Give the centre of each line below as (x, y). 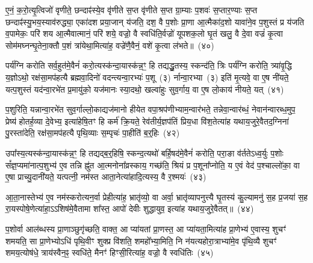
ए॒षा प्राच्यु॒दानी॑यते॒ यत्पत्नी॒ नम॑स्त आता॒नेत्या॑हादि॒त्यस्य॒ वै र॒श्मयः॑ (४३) (106, 177)
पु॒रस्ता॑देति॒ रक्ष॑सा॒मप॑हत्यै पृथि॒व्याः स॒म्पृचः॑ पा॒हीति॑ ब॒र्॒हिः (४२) (93, 133)
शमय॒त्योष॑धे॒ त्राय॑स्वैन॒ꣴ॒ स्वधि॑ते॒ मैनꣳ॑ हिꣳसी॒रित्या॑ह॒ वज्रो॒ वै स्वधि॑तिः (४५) (110, 252)
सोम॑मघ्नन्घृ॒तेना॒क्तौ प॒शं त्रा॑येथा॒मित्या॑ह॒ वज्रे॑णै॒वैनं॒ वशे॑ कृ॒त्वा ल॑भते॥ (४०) (110, 45)
